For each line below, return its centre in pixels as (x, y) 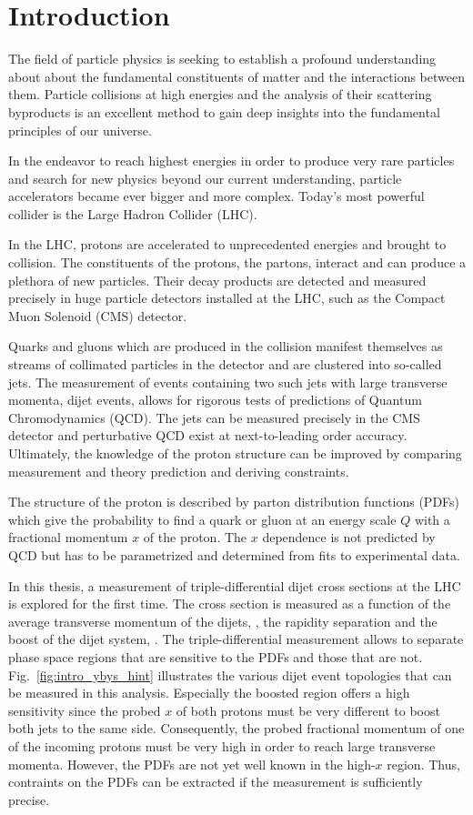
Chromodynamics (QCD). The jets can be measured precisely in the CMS (214, 417)
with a (432, 519)
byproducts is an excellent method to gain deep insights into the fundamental (224, 111)
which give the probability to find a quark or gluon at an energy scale (202, 519)
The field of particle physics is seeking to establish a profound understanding (222, 59)
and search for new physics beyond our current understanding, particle (205, 178)
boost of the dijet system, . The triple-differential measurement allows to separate (236, 639)
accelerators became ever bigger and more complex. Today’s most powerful (216, 196)
